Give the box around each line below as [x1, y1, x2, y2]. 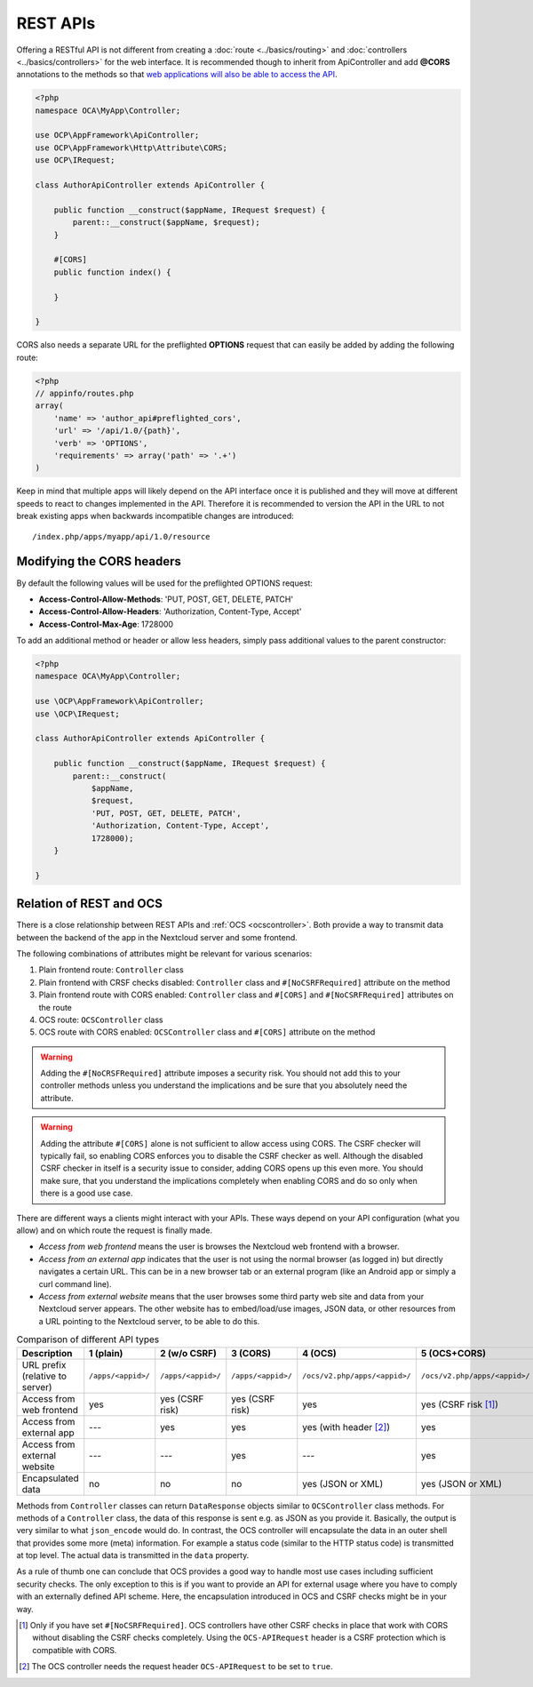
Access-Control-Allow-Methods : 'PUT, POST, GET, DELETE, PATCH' [38, 594, 293, 604]
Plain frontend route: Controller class [38, 964, 184, 975]
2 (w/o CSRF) [160, 1347, 217, 1359]
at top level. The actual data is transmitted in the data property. [16, 1550, 250, 1561]
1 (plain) [89, 1347, 123, 1359]
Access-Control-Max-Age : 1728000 [38, 619, 173, 629]
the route [38, 1002, 73, 1012]
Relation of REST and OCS [16, 896, 163, 911]
